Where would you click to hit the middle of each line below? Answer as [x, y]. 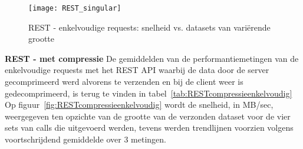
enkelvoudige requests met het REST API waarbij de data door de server [137, 70]
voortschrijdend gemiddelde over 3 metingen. [85, 139]
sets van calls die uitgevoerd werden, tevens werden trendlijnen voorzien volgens [149, 128]
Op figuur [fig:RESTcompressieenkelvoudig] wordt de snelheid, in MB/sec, [139, 105]
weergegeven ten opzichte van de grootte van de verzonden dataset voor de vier [148, 116]
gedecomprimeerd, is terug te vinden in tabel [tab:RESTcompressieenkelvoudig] [149, 93]
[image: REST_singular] [75, 8]
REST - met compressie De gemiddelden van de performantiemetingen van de [152, 58]
